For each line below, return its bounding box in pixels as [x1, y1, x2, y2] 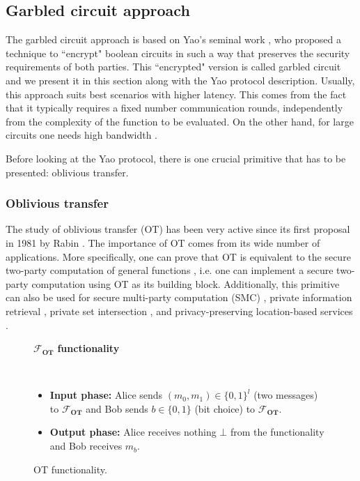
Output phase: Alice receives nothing [49, 425, 217, 439]
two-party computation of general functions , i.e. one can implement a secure [6, 263, 334, 277]
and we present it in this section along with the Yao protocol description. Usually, [6, 72, 355, 87]
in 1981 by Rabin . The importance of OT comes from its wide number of [6, 235, 320, 250]
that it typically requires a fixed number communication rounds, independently [6, 100, 343, 115]
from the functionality [230, 425, 324, 439]
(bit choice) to [194, 401, 256, 415]
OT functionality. [33, 461, 107, 476]
